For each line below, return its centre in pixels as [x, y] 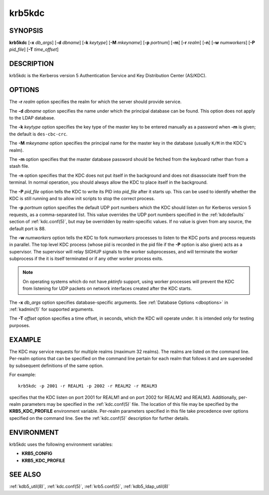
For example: [23, 374]
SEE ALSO [25, 475]
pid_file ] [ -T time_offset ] [34, 49]
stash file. [19, 166]
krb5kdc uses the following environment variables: [61, 444]
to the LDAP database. [32, 118]
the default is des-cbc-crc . [38, 134]
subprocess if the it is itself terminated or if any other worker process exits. [86, 258]
